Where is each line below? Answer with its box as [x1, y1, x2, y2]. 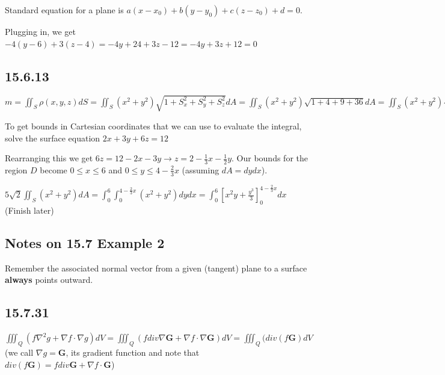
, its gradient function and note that [66, 346, 200, 358]
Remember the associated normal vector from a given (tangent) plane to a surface [5, 261, 307, 274]
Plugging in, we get [5, 25, 76, 37]
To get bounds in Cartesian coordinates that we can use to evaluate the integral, [5, 119, 302, 132]
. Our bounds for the [232, 152, 308, 164]
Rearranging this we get [5, 152, 93, 164]
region [5, 163, 28, 176]
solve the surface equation [5, 131, 100, 144]
